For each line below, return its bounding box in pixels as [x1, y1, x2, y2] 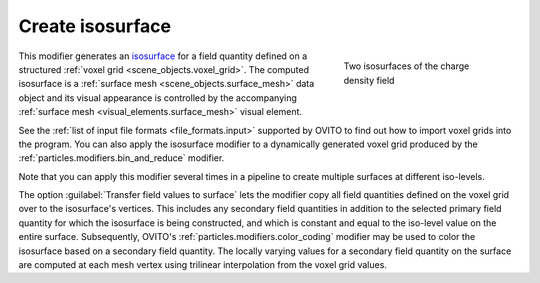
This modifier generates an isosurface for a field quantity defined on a [18, 50, 308, 62]
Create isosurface [18, 15, 172, 37]
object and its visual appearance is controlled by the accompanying [18, 91, 297, 104]
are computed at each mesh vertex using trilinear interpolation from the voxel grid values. [18, 259, 387, 271]
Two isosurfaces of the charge [343, 60, 470, 72]
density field [343, 74, 395, 86]
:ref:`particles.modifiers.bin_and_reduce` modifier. [18, 152, 225, 164]
